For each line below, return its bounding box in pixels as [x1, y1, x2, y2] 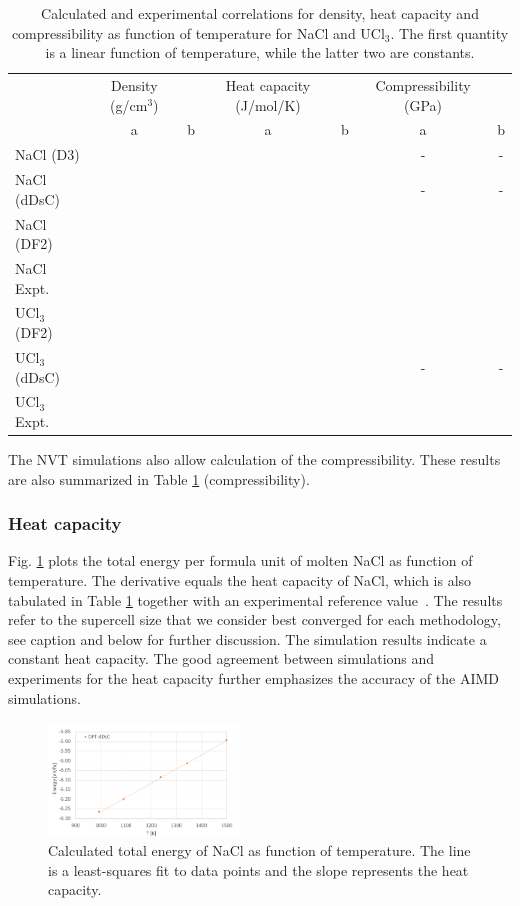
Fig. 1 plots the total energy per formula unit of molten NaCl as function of [8, 550, 473, 571]
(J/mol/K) [235, 94, 301, 115]
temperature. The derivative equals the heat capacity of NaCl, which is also [8, 570, 472, 591]
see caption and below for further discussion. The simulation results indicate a [8, 628, 487, 649]
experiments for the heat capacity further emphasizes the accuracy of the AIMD [8, 668, 499, 688]
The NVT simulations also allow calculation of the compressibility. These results [8, 449, 501, 470]
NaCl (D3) [15, 144, 80, 165]
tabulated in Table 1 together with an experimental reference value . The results [8, 589, 503, 610]
